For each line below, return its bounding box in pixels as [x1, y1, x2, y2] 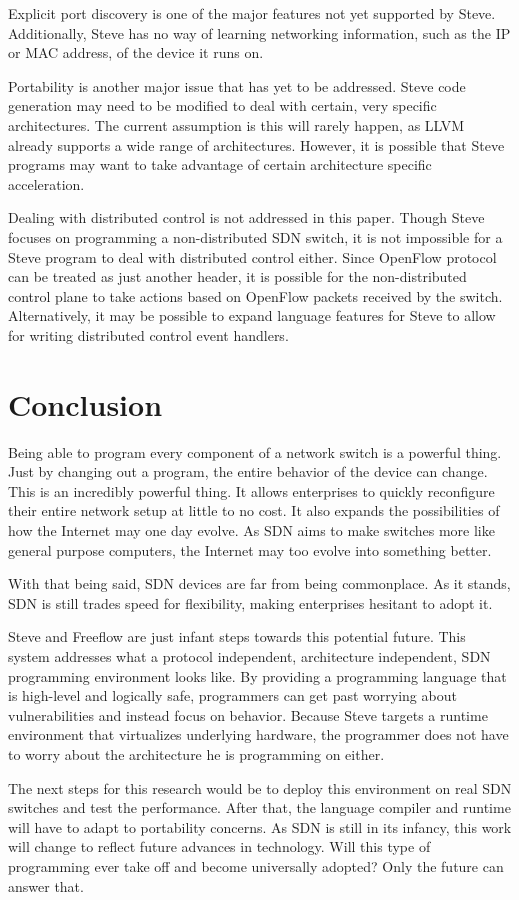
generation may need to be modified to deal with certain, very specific [8, 95, 437, 116]
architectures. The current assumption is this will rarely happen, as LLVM [8, 114, 465, 135]
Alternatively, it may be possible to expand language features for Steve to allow [8, 305, 496, 326]
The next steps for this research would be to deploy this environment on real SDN [8, 777, 512, 798]
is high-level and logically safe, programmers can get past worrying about [8, 685, 457, 706]
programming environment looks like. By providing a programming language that [8, 665, 507, 686]
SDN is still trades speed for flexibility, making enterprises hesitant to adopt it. [8, 592, 493, 613]
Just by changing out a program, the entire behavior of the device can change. [8, 461, 488, 482]
